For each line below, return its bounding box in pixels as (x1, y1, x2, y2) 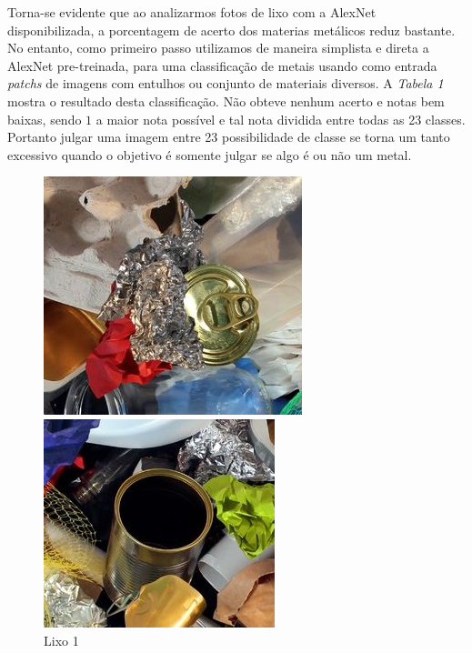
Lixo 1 (44, 630, 79, 649)
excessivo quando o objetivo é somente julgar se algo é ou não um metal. (7, 145, 412, 164)
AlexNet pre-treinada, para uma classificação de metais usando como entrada (7, 55, 437, 75)
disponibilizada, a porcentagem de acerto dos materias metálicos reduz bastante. (7, 20, 456, 39)
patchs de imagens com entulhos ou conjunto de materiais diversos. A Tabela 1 (7, 74, 444, 93)
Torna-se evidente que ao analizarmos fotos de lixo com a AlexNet (7, 3, 377, 21)
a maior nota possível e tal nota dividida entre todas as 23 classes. (95, 109, 466, 128)
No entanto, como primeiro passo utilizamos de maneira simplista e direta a (7, 38, 429, 57)
